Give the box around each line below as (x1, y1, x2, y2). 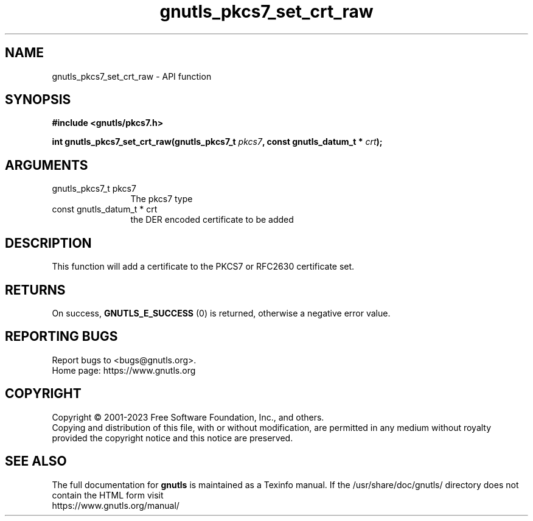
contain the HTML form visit (52, 489, 164, 500)
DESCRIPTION (5, 235, 92, 251)
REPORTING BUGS (5, 329, 118, 344)
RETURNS (5, 282, 66, 298)
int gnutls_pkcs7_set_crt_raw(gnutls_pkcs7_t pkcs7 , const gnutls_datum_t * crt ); (52, 136, 383, 147)
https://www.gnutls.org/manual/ (52, 500, 179, 511)
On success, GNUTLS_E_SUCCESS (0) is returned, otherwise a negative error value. (52, 307, 391, 318)
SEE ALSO (5, 453, 67, 469)
